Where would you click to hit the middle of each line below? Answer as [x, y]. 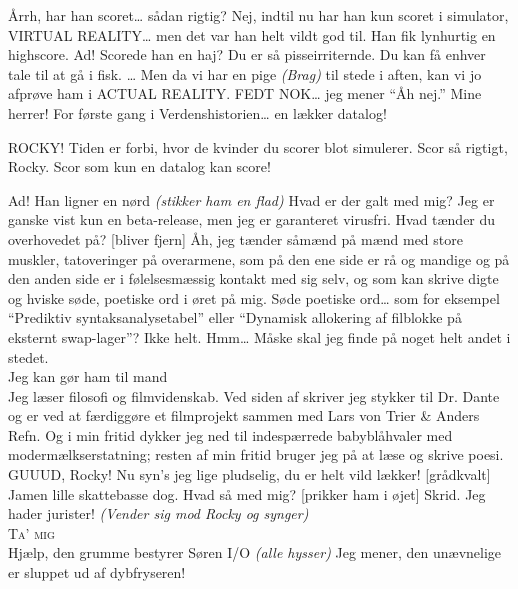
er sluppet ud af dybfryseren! [97, 572]
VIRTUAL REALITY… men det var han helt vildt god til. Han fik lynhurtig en [252, 34]
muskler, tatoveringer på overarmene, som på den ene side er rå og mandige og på [259, 258]
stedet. [28, 356]
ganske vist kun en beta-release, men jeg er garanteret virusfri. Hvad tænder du [252, 219]
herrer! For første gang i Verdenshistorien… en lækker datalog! [197, 112]
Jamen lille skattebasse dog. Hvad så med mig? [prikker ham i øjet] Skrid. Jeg [247, 493]
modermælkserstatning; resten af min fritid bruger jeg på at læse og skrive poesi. [256, 454]
